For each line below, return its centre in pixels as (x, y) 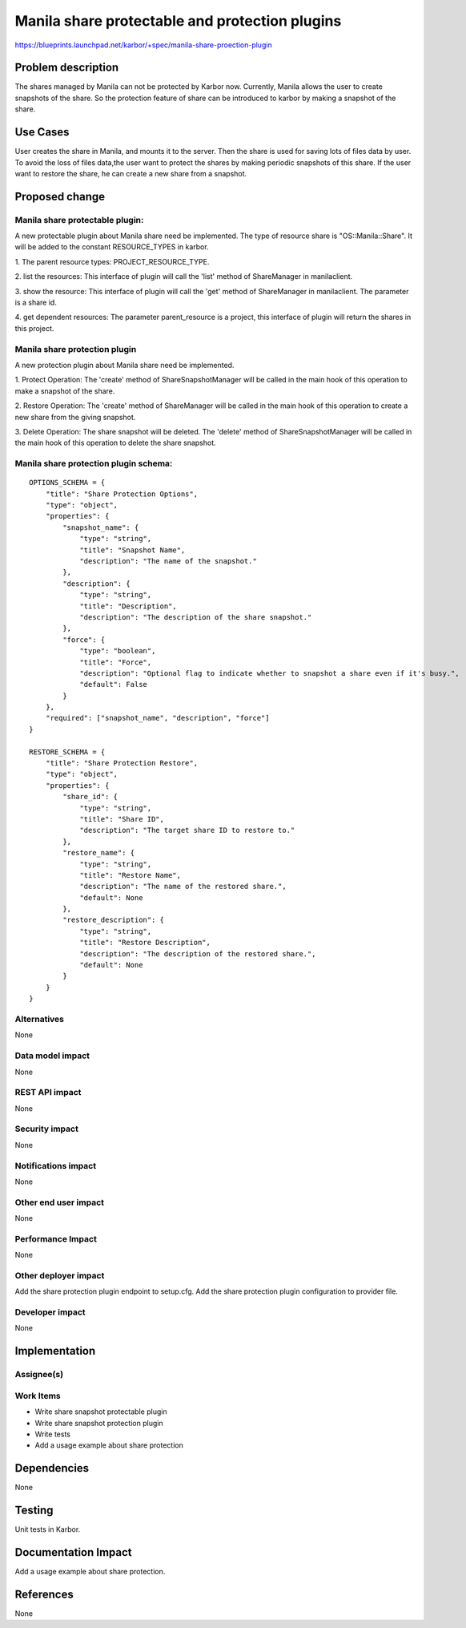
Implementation (55, 1351)
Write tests (53, 1434)
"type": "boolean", (118, 651)
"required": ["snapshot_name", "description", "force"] (157, 718)
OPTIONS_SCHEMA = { (67, 483)
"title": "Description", (129, 606)
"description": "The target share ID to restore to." (187, 830)
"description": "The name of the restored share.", (183, 887)
